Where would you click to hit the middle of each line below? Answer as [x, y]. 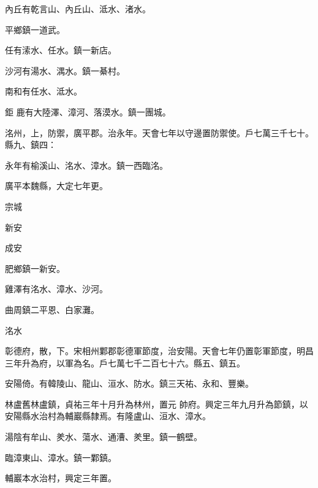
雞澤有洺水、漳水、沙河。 [56, 289]
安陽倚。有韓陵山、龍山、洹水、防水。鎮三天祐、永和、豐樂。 [129, 383]
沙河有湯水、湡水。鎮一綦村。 [65, 70]
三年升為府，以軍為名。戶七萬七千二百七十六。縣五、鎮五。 [125, 362]
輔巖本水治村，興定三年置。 [61, 478]
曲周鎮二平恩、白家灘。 [52, 309]
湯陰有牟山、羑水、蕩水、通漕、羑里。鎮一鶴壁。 [104, 437]
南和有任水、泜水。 [44, 91]
